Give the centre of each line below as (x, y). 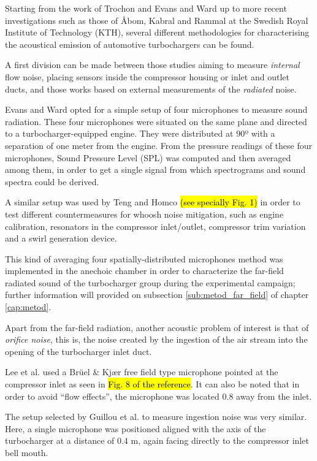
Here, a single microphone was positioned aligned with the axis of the (136, 428)
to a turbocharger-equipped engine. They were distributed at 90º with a (140, 133)
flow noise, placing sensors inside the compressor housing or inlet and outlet (147, 76)
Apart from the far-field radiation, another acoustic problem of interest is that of (157, 327)
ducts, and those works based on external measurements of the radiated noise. (151, 89)
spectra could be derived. (52, 181)
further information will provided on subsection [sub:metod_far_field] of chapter (157, 295)
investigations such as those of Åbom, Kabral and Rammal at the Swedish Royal (157, 20)
